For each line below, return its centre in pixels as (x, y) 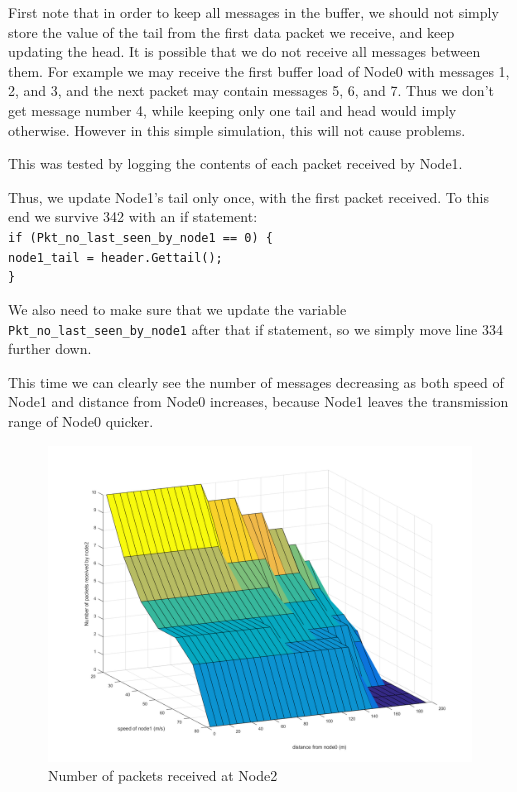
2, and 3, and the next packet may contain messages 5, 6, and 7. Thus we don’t (251, 90)
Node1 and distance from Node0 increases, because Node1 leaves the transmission (258, 401)
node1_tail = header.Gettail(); (115, 257)
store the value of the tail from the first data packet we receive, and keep (231, 31)
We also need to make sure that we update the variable (177, 308)
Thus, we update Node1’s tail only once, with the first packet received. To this (249, 196)
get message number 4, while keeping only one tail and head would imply (232, 109)
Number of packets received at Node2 (163, 775)
